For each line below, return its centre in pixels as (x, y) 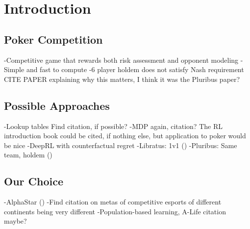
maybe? (15, 221)
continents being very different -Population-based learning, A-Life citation (115, 211)
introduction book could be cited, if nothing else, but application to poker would (125, 136)
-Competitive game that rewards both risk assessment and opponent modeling (121, 60)
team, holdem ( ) (28, 155)
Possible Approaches (57, 105)
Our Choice (34, 181)
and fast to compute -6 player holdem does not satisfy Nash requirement (135, 69)
